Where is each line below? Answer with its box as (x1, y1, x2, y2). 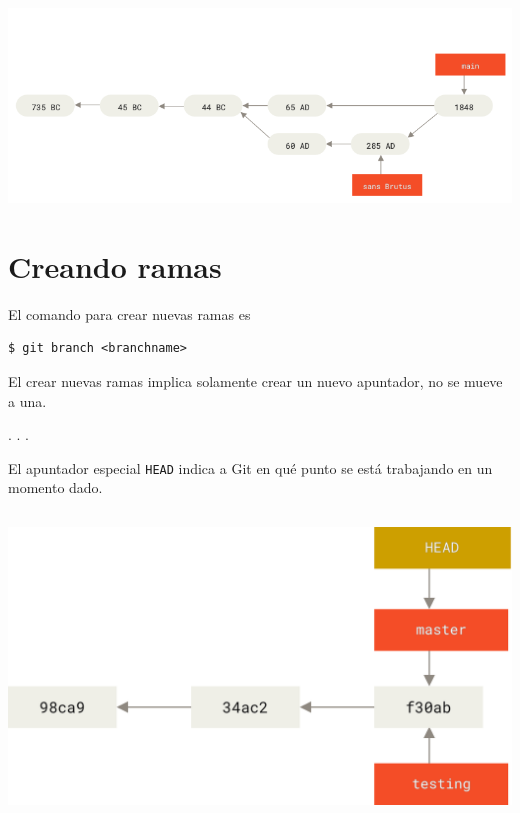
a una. (8, 390, 47, 411)
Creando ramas (8, 245, 222, 286)
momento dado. (8, 477, 103, 498)
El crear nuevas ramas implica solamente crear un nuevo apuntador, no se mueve (8, 370, 503, 391)
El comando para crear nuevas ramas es (8, 303, 251, 324)
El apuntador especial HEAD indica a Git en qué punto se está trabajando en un (8, 457, 493, 478)
